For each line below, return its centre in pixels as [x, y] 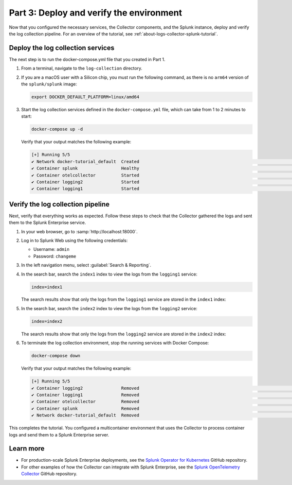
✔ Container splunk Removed [85, 408]
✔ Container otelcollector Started [85, 175]
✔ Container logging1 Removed [85, 395]
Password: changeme [55, 256]
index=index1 [47, 287]
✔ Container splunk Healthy [85, 168]
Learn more [27, 449]
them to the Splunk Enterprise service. [47, 223]
